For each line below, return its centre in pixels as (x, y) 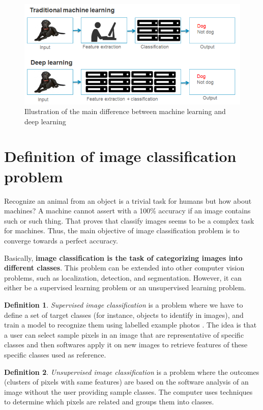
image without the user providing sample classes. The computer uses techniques (128, 391)
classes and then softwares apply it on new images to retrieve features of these (126, 345)
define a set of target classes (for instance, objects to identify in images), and (124, 315)
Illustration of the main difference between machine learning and (125, 111)
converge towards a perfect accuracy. (61, 240)
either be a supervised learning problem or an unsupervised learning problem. (125, 288)
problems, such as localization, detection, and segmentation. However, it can (123, 277)
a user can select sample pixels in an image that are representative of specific (124, 334)
